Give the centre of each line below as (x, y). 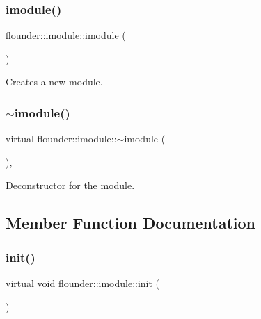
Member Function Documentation (131, 223)
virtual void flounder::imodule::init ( (83, 283)
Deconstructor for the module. (70, 185)
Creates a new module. (54, 82)
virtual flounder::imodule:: (61, 139)
